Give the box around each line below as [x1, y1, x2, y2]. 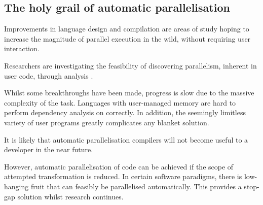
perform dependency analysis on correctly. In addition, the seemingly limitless [4, 107, 246, 118]
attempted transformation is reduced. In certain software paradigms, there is [4, 171, 242, 182]
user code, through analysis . [4, 70, 93, 81]
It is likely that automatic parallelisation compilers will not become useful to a [4, 134, 248, 145]
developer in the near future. [4, 144, 93, 155]
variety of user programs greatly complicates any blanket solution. [4, 117, 209, 127]
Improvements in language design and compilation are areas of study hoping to [4, 23, 249, 34]
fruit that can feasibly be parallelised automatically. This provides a [30, 181, 242, 191]
